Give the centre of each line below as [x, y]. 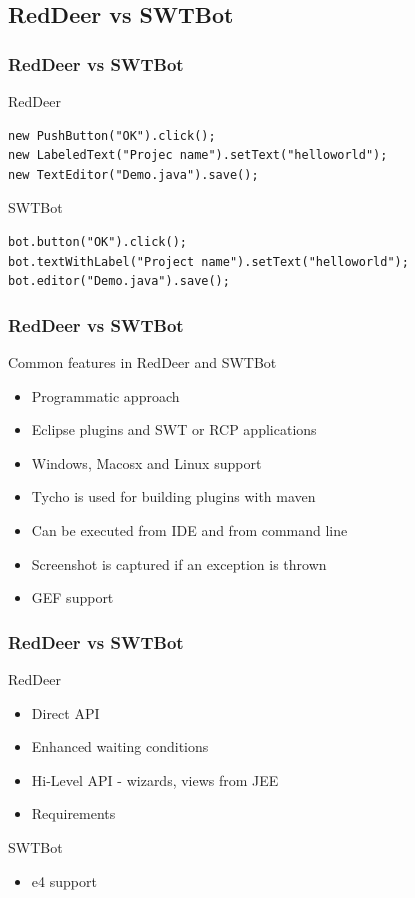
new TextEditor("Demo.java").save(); [133, 174]
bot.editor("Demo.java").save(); [119, 281]
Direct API [65, 712]
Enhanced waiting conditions [120, 746]
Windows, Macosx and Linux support [146, 462]
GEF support [72, 597]
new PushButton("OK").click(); [112, 135]
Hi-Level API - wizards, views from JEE [155, 779]
